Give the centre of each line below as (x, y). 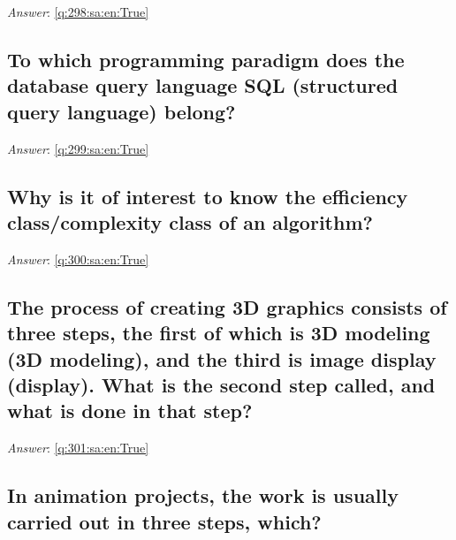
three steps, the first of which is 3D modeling (219, 333)
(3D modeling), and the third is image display (222, 358)
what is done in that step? (130, 411)
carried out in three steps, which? (164, 521)
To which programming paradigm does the (206, 59)
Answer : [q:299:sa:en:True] (78, 148)
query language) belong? (122, 111)
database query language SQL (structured (203, 85)
